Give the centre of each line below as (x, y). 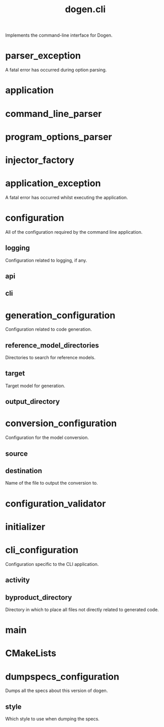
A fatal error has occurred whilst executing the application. (67, 197)
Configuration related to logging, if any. (46, 260)
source (17, 453)
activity (18, 580)
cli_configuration (42, 550)
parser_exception (43, 56)
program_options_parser (59, 137)
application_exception (53, 183)
